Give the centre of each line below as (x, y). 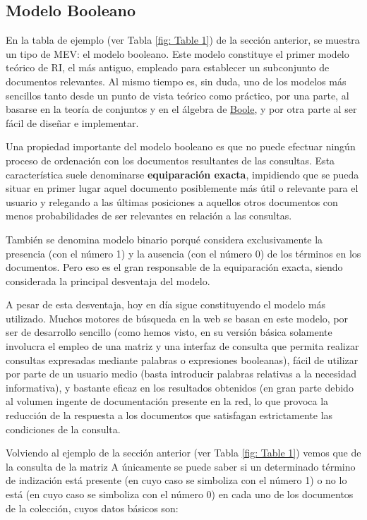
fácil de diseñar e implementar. (72, 122)
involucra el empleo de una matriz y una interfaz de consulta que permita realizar (182, 346)
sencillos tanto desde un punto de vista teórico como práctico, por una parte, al (178, 95)
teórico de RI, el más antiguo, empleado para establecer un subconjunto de (168, 67)
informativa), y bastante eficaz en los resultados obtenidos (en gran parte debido (180, 387)
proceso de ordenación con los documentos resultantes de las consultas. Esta (170, 160)
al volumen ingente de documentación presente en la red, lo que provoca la (167, 401)
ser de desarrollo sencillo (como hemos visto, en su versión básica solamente (169, 332)
